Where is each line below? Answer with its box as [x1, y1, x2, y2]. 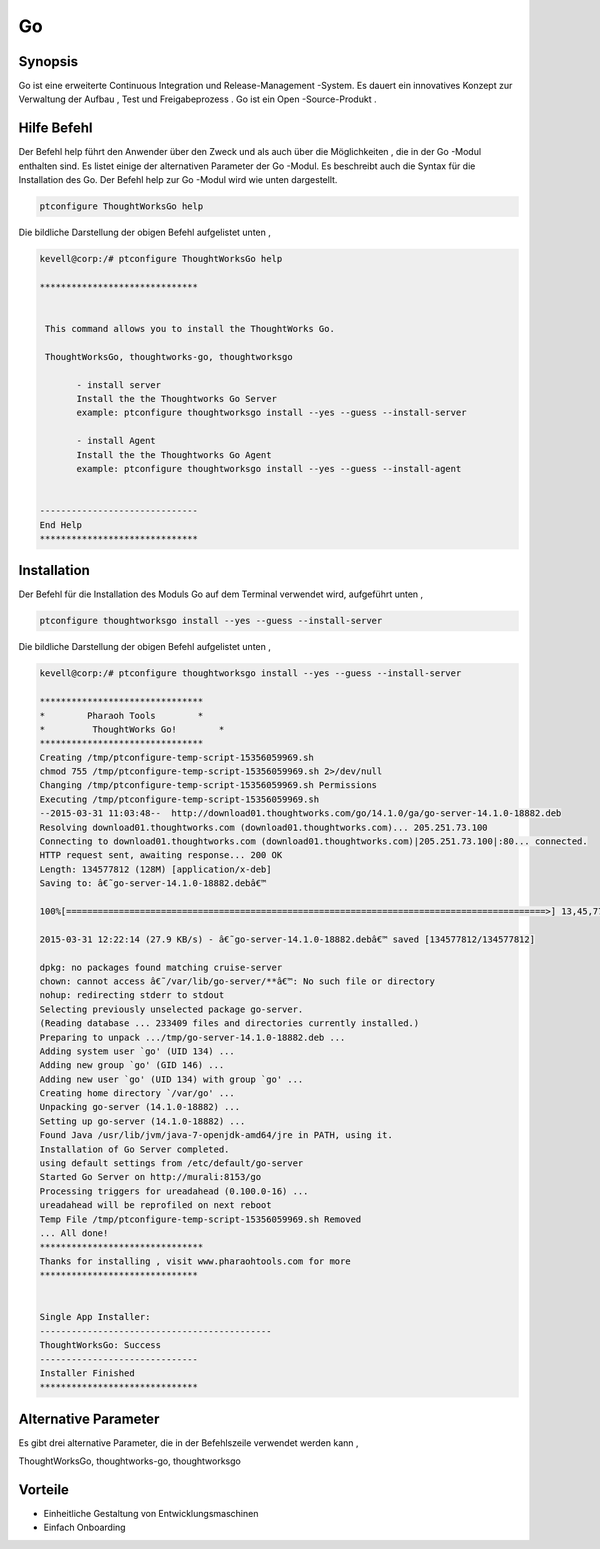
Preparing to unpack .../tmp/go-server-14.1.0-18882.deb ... [39, 1031, 346, 1043]
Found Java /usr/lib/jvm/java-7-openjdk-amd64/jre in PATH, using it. [39, 1130, 394, 1141]
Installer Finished [39, 1367, 135, 1379]
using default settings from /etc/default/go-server [39, 1158, 304, 1169]
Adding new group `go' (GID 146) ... [39, 1060, 225, 1071]
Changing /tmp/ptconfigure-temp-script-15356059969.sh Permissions [39, 780, 378, 791]
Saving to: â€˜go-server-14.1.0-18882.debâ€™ [39, 878, 267, 889]
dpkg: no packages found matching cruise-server [39, 961, 283, 973]
